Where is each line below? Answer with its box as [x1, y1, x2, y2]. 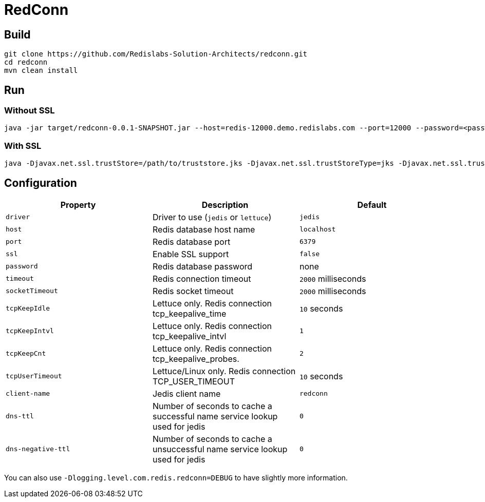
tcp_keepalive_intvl [152, 331, 227, 341]
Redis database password [152, 261, 253, 272]
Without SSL [4, 105, 55, 116]
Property [60, 199, 96, 210]
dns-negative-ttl [6, 445, 70, 453]
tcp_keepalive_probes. [152, 353, 239, 364]
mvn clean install [4, 66, 78, 75]
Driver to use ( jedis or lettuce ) [152, 211, 272, 222]
